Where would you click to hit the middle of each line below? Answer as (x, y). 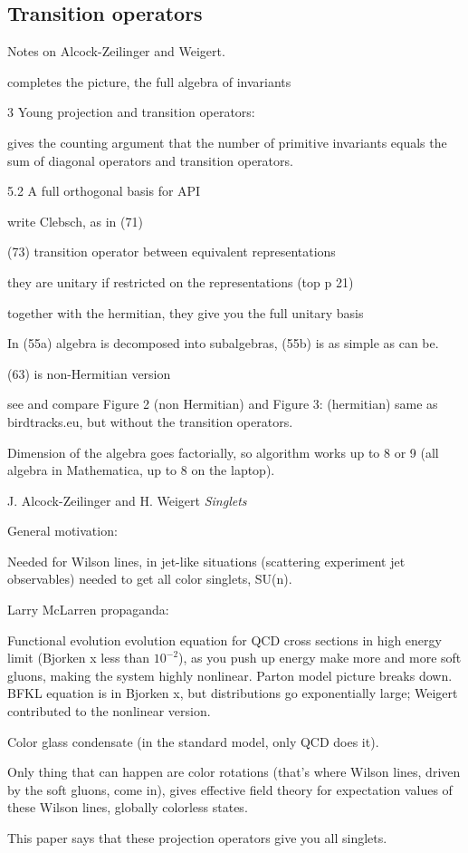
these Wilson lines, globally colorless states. (128, 807)
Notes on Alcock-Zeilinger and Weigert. (116, 51)
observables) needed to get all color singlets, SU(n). (150, 579)
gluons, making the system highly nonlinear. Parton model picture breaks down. (230, 675)
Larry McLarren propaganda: (88, 610)
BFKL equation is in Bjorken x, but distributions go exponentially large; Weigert (233, 693)
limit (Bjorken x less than (79, 658)
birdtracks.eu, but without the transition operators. (150, 421)
